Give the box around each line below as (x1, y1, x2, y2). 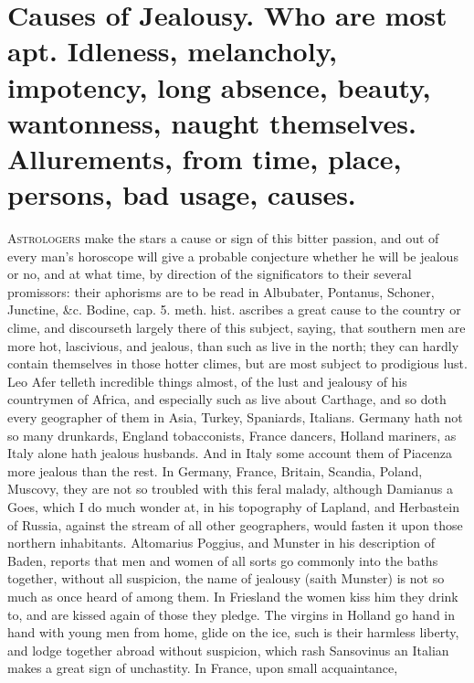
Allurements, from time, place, (7, 139, 402, 176)
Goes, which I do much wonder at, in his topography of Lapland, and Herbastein (7, 496, 459, 516)
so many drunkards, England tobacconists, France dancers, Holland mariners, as (7, 425, 457, 444)
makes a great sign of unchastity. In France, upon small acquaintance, (7, 658, 398, 678)
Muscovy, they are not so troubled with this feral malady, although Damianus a (7, 479, 453, 498)
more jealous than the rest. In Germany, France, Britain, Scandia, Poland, (7, 461, 423, 480)
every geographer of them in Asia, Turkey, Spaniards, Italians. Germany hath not (7, 408, 463, 426)
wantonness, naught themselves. (7, 103, 416, 141)
